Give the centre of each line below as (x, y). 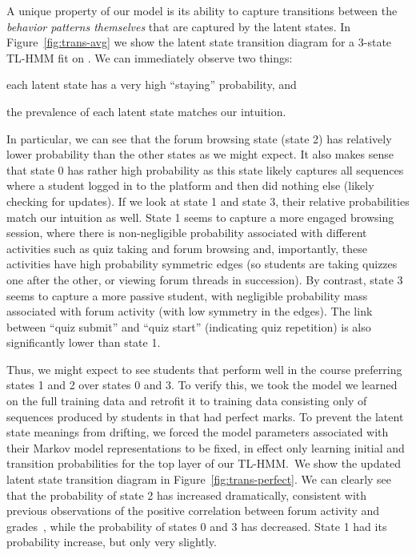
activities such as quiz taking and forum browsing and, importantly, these (187, 248)
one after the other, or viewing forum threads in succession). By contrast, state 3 (205, 279)
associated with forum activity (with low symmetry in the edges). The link (190, 311)
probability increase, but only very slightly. (112, 542)
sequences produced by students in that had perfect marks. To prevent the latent (205, 416)
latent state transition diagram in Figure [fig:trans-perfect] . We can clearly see (199, 479)
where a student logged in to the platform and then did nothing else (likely (190, 185)
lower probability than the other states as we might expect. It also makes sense (200, 154)
